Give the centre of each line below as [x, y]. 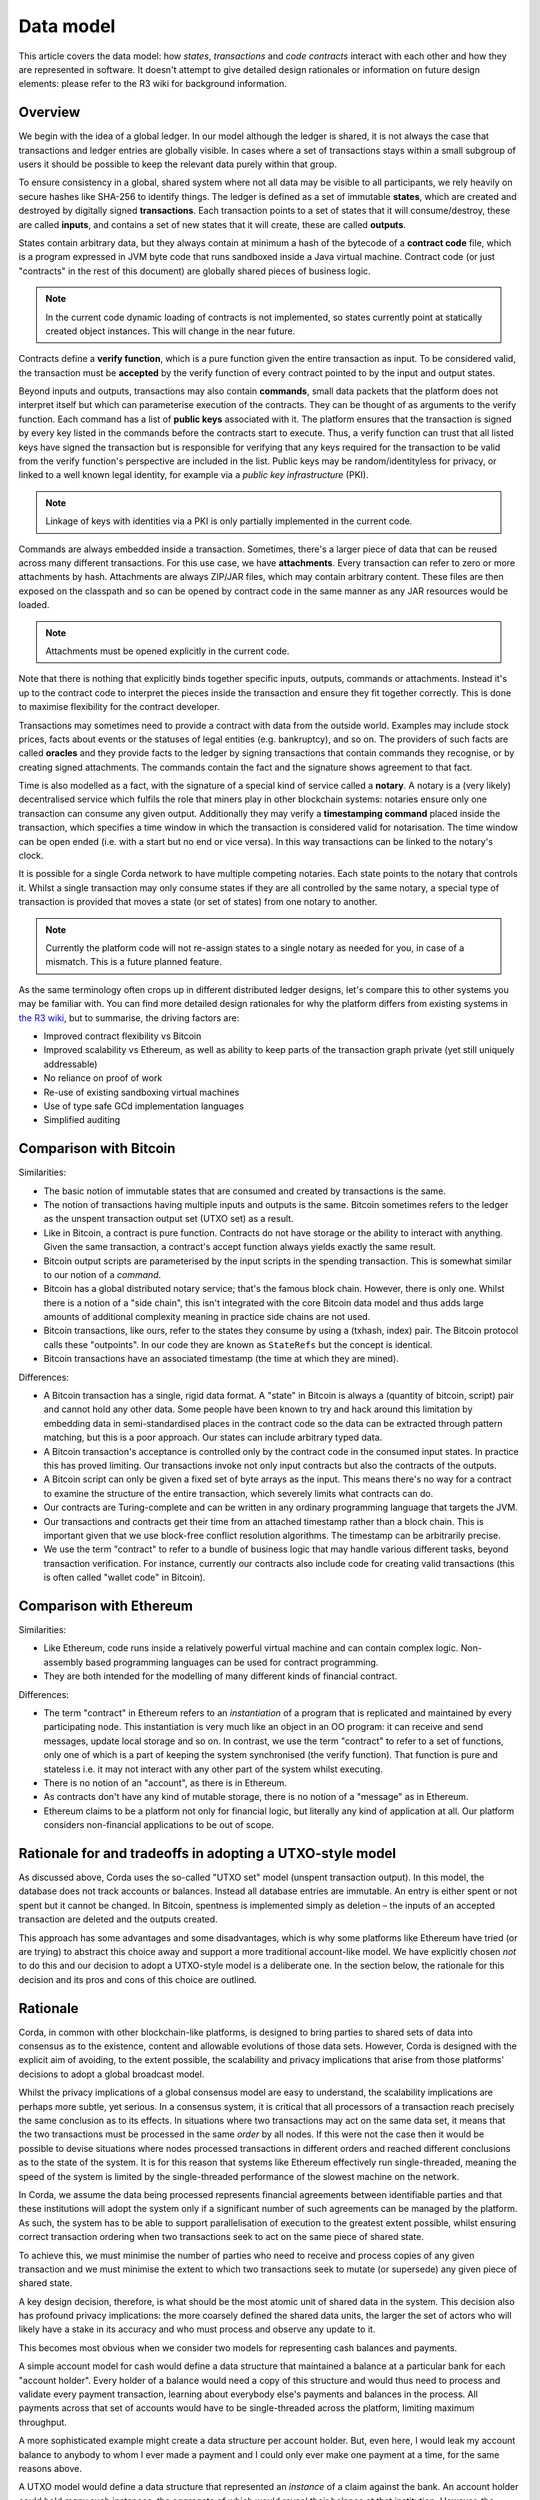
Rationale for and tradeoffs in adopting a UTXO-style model [207, 1853]
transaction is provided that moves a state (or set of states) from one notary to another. [198, 902]
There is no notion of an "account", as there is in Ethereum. [165, 1782]
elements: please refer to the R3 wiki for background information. [152, 84]
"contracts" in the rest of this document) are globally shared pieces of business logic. [194, 271]
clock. [31, 856]
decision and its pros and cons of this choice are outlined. [137, 1979]
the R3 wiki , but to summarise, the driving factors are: [129, 1017]
